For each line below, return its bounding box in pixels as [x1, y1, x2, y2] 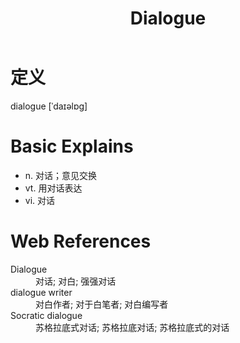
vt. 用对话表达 [24, 182, 83, 194]
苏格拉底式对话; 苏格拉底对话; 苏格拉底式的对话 [35, 321, 230, 333]
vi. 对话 [24, 194, 56, 206]
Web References [10, 230, 152, 253]
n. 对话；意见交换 [24, 169, 98, 181]
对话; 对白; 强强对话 [35, 275, 117, 287]
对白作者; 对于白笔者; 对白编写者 [35, 298, 169, 310]
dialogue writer [10, 286, 73, 298]
